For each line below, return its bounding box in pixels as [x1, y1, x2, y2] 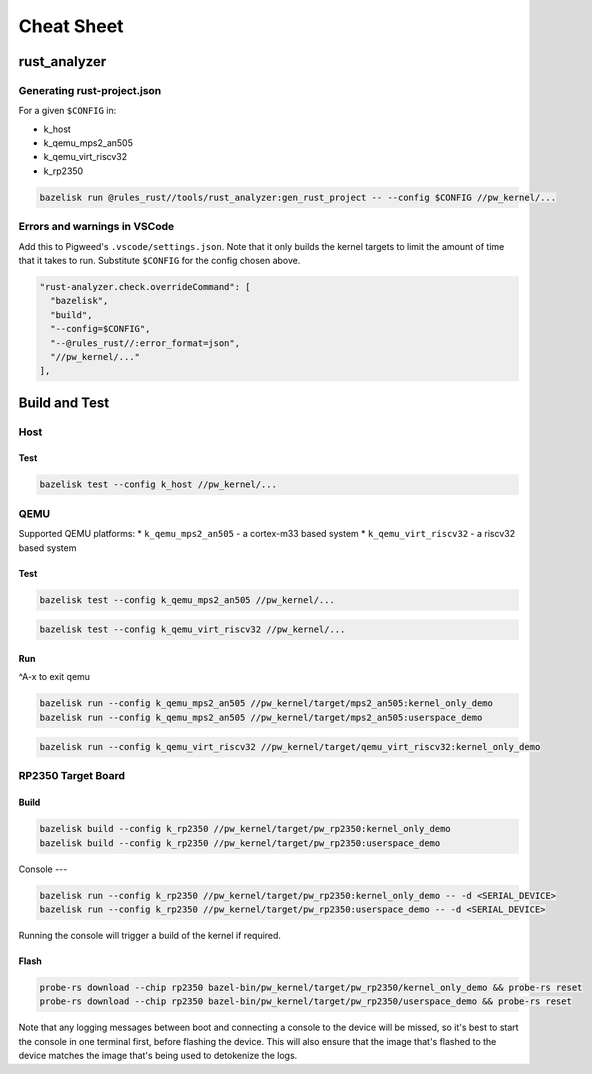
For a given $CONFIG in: [18, 105, 117, 117]
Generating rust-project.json [18, 83, 162, 97]
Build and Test [18, 394, 110, 411]
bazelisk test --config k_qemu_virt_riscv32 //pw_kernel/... [39, 624, 346, 635]
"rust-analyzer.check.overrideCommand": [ [39, 281, 251, 292]
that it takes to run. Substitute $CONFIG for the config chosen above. [18, 254, 301, 266]
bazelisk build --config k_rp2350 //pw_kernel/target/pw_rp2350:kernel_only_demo [39, 823, 452, 835]
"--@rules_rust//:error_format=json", [50, 337, 240, 349]
